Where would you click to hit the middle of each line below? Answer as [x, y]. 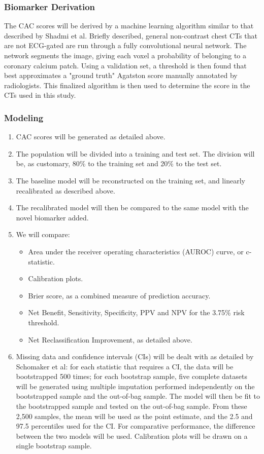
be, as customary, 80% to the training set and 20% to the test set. [119, 163]
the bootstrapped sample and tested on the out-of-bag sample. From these [131, 406]
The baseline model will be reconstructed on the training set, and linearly [130, 180]
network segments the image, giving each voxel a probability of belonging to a [125, 55]
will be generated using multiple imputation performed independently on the [135, 386]
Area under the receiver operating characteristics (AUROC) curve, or [136, 251]
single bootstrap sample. [54, 446]
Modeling [24, 117]
